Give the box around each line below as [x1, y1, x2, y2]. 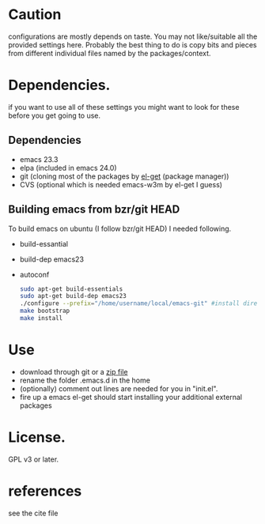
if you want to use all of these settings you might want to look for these [8, 102, 240, 111]
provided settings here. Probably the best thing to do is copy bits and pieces [8, 40, 257, 49]
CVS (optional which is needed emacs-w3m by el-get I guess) [19, 179, 223, 189]
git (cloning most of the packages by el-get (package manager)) [19, 172, 229, 181]
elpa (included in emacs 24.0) [19, 163, 117, 172]
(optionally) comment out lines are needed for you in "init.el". [19, 383, 218, 393]
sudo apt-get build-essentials [19, 285, 123, 293]
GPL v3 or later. [8, 454, 59, 464]
